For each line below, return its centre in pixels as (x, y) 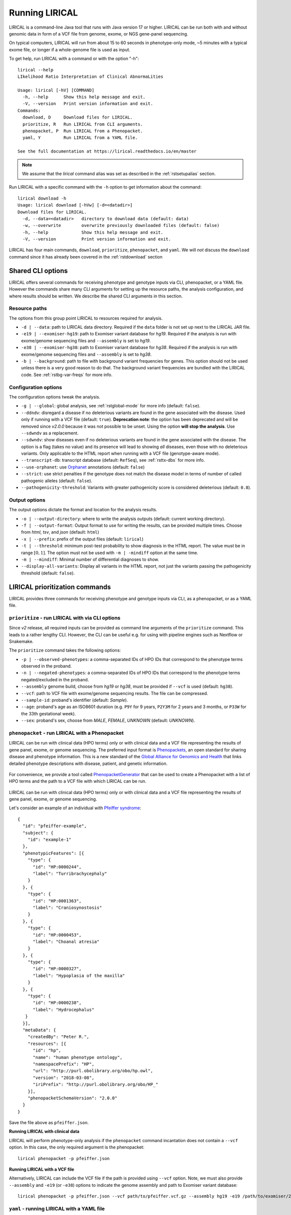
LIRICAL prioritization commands (60, 587)
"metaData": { (39, 1030)
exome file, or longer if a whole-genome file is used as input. (70, 50)
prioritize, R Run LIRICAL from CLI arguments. (83, 124)
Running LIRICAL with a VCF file (42, 1169)
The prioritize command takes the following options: (65, 650)
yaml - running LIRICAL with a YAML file (57, 1209)
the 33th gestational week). (48, 713)
